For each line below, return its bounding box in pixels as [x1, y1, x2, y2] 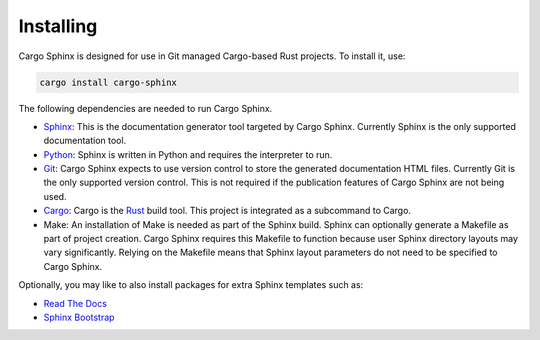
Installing [18, 15, 98, 37]
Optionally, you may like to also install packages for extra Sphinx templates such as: [18, 279, 364, 291]
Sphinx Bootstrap [43, 311, 115, 323]
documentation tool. [43, 135, 127, 147]
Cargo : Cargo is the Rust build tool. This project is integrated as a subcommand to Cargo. [43, 205, 412, 217]
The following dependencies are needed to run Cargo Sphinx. [18, 102, 273, 114]
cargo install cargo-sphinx [39, 76, 177, 88]
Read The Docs [43, 297, 107, 309]
